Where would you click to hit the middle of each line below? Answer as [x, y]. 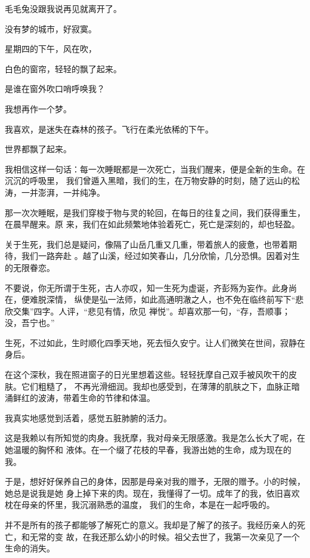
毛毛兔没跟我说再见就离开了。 [63, 8]
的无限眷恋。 [30, 267]
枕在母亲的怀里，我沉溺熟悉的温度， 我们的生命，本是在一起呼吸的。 [140, 505]
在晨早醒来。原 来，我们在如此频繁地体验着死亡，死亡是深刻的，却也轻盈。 [152, 224]
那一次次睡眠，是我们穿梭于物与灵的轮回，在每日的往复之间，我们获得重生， [155, 212]
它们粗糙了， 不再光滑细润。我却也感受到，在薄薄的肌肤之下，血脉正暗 [160, 386]
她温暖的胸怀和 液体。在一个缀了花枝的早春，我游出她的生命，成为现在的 [148, 450]
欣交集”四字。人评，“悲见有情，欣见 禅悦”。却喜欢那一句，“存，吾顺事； [148, 311]
